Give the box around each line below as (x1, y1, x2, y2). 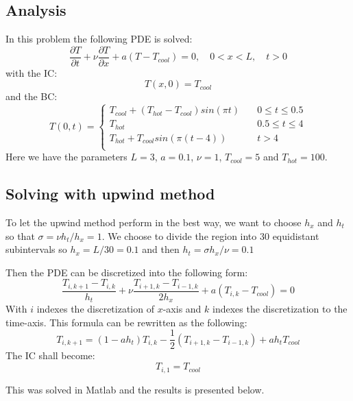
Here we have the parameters (5, 149, 127, 164)
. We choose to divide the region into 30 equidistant (101, 228, 319, 243)
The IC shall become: (5, 348, 95, 363)
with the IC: (5, 65, 58, 80)
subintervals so (5, 242, 67, 256)
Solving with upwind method (5, 183, 215, 204)
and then (142, 242, 180, 256)
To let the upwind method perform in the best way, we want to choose (5, 215, 302, 229)
